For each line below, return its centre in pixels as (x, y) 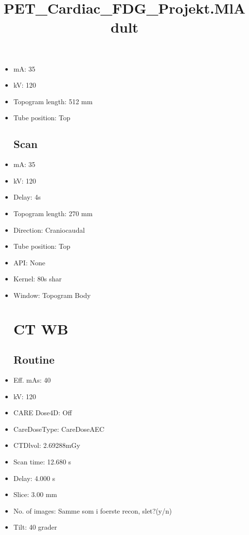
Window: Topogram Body (52, 295)
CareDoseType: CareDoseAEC (59, 429)
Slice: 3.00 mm (35, 494)
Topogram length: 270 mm (53, 213)
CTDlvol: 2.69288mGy (47, 445)
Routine (34, 360)
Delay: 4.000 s (34, 478)
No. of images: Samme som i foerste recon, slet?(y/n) (93, 510)
